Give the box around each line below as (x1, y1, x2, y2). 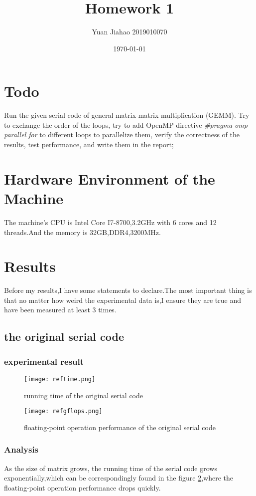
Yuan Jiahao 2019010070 (92, 26, 167, 37)
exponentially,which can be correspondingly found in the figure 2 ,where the (4, 473, 233, 483)
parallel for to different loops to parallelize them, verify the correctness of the (4, 129, 240, 140)
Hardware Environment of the (4, 168, 215, 189)
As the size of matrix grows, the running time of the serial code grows (4, 463, 217, 473)
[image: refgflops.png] (24, 408, 103, 415)
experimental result (4, 355, 84, 367)
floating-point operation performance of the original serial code (24, 422, 216, 432)
